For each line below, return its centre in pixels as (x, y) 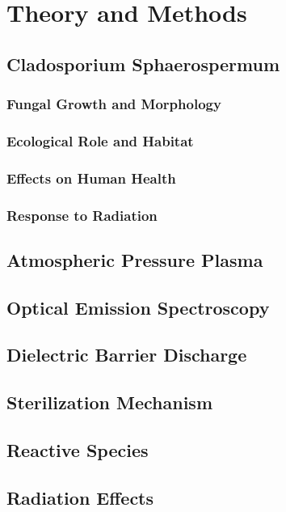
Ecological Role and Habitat (100, 140)
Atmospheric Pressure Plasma (135, 259)
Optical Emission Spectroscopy (138, 307)
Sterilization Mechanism (110, 402)
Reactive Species (78, 450)
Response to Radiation (82, 215)
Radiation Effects (80, 497)
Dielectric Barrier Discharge (127, 355)
